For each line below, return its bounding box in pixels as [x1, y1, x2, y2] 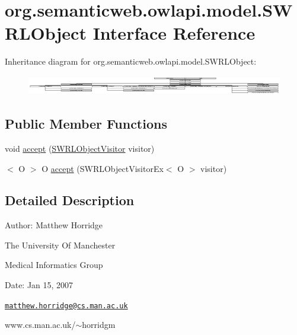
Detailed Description [5, 191, 135, 209]
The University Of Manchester [5, 238, 116, 251]
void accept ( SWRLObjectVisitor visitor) [5, 142, 155, 154]
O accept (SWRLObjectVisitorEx [41, 162, 164, 174]
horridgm [82, 318, 116, 331]
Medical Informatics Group [5, 259, 103, 271]
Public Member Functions [5, 114, 167, 133]
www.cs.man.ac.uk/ [5, 318, 76, 331]
